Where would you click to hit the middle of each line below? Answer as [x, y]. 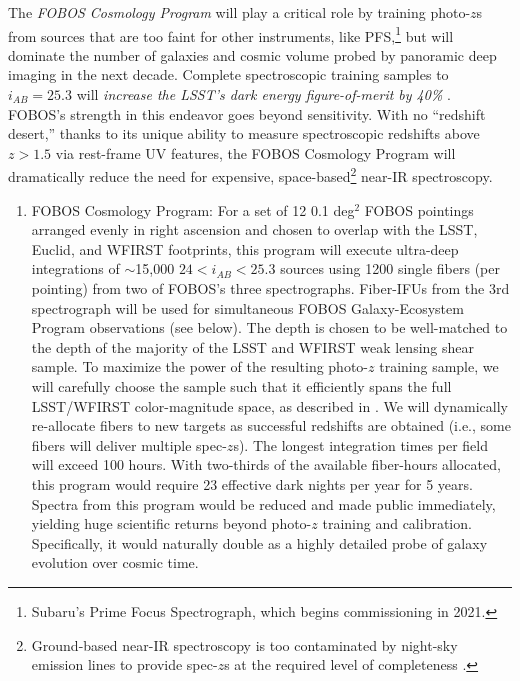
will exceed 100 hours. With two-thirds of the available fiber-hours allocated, [266, 464]
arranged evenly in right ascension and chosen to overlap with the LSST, [254, 229]
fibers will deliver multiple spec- [129, 444]
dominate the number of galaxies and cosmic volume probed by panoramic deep [252, 54]
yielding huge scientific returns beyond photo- [171, 523]
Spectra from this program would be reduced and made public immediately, [263, 503]
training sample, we [439, 366]
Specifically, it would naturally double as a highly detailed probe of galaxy [259, 542]
